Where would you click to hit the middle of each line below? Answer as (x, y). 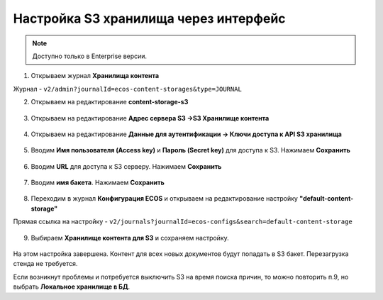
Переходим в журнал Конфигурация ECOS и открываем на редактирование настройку (164, 199)
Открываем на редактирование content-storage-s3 (110, 102)
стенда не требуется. (45, 264)
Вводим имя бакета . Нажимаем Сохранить (98, 183)
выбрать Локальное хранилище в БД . (72, 287)
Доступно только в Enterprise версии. (90, 56)
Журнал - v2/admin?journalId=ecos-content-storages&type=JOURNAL (128, 89)
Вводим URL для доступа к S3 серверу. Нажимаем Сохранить (126, 166)
